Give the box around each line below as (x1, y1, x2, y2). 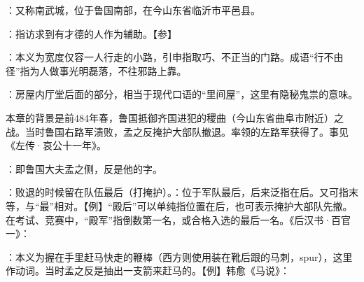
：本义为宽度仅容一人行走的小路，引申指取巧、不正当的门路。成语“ (6, 50, 314, 64)
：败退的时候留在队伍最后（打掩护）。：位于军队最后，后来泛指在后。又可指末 (6, 185, 358, 199)
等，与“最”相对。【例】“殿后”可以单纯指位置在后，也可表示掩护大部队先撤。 (6, 198, 353, 213)
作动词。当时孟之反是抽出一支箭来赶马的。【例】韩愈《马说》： (6, 263, 290, 278)
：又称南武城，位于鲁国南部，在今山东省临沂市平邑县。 (6, 3, 260, 17)
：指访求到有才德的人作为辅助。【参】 (6, 26, 177, 41)
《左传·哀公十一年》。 (6, 138, 106, 153)
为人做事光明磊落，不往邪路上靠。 (29, 63, 187, 78)
